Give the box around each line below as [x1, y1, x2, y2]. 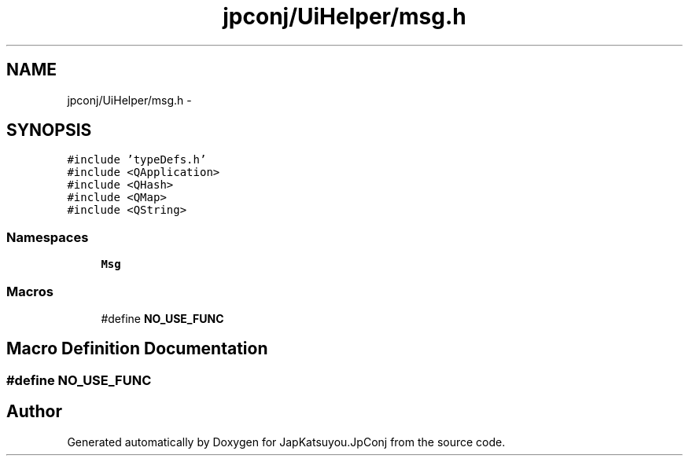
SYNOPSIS [6, 120, 92, 141]
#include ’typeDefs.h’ [67, 153, 207, 167]
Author [6, 401, 62, 422]
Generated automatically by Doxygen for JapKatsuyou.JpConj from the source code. [67, 434, 506, 449]
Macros [6, 283, 53, 299]
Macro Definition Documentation [6, 339, 268, 359]
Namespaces [6, 229, 89, 245]
